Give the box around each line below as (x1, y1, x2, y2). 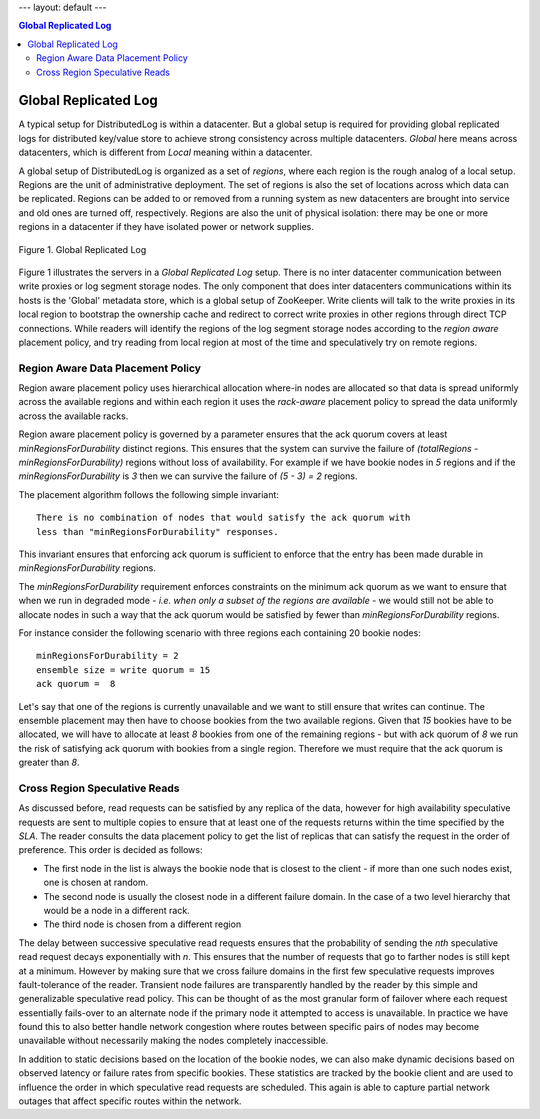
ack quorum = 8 (36, 678, 116, 690)
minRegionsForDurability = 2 (36, 650, 179, 662)
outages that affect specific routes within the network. (18, 1095, 242, 1107)
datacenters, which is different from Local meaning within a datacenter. (18, 146, 313, 159)
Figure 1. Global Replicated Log (18, 243, 147, 255)
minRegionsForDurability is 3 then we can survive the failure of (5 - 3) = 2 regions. (18, 470, 358, 482)
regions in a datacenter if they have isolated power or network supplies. (18, 221, 314, 233)
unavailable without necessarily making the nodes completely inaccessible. (18, 1035, 329, 1047)
